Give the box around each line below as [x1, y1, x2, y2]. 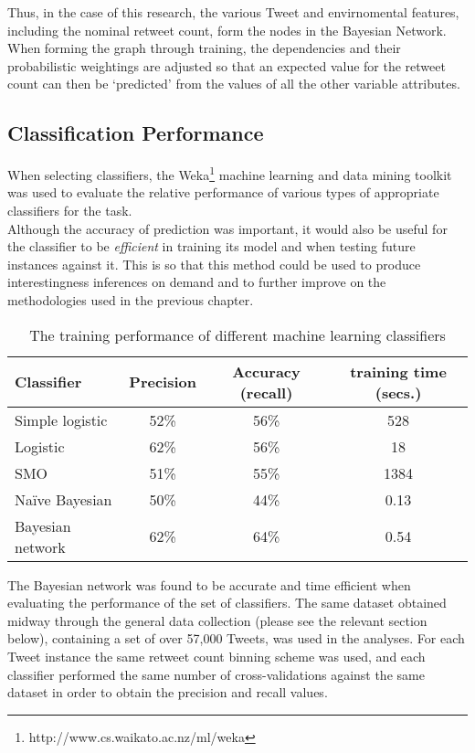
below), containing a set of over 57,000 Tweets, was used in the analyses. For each [7, 629, 465, 648]
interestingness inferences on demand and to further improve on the [7, 272, 386, 292]
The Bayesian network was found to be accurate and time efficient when [7, 575, 411, 594]
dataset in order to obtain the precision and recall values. [7, 683, 328, 702]
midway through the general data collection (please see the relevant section [7, 610, 427, 630]
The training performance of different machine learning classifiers [29, 323, 446, 345]
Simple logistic [15, 408, 108, 430]
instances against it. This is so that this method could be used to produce [7, 254, 421, 273]
